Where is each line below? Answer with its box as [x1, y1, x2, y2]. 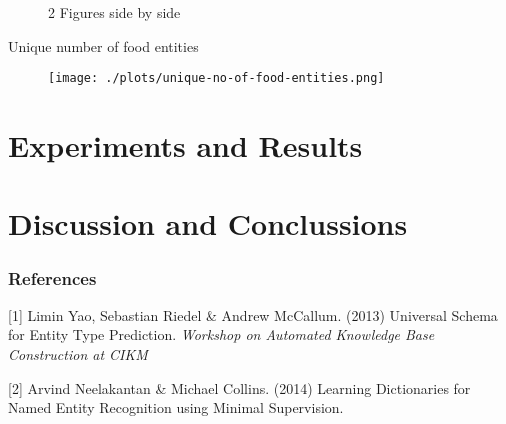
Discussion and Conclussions [8, 203, 408, 244]
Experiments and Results [8, 125, 363, 166]
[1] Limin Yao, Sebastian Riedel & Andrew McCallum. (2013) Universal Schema [8, 304, 498, 325]
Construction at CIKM [8, 344, 148, 364]
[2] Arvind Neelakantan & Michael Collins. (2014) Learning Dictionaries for [8, 377, 471, 398]
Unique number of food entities [8, 35, 199, 56]
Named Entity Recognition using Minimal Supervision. [8, 397, 344, 418]
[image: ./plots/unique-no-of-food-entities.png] [48, 71, 385, 86]
